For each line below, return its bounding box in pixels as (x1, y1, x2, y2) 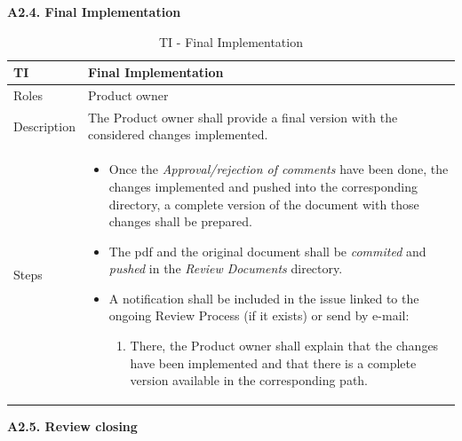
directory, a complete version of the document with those (108, 194, 419, 213)
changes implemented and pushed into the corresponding (108, 177, 418, 195)
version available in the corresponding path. (130, 371, 369, 390)
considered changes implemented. (87, 125, 268, 144)
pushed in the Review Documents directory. (108, 259, 343, 278)
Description (13, 116, 76, 135)
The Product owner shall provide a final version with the (87, 107, 398, 126)
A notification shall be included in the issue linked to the (108, 288, 419, 307)
